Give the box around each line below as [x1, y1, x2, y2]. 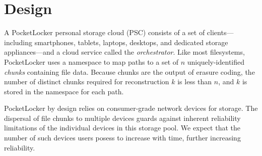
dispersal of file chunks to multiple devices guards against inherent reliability [4, 112, 241, 123]
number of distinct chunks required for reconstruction [4, 76, 169, 87]
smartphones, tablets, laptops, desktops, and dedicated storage [34, 37, 228, 47]
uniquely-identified [187, 56, 245, 67]
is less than [177, 76, 212, 87]
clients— [207, 27, 234, 38]
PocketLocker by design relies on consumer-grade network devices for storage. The [4, 103, 258, 113]
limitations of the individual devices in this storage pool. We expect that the [4, 122, 240, 133]
